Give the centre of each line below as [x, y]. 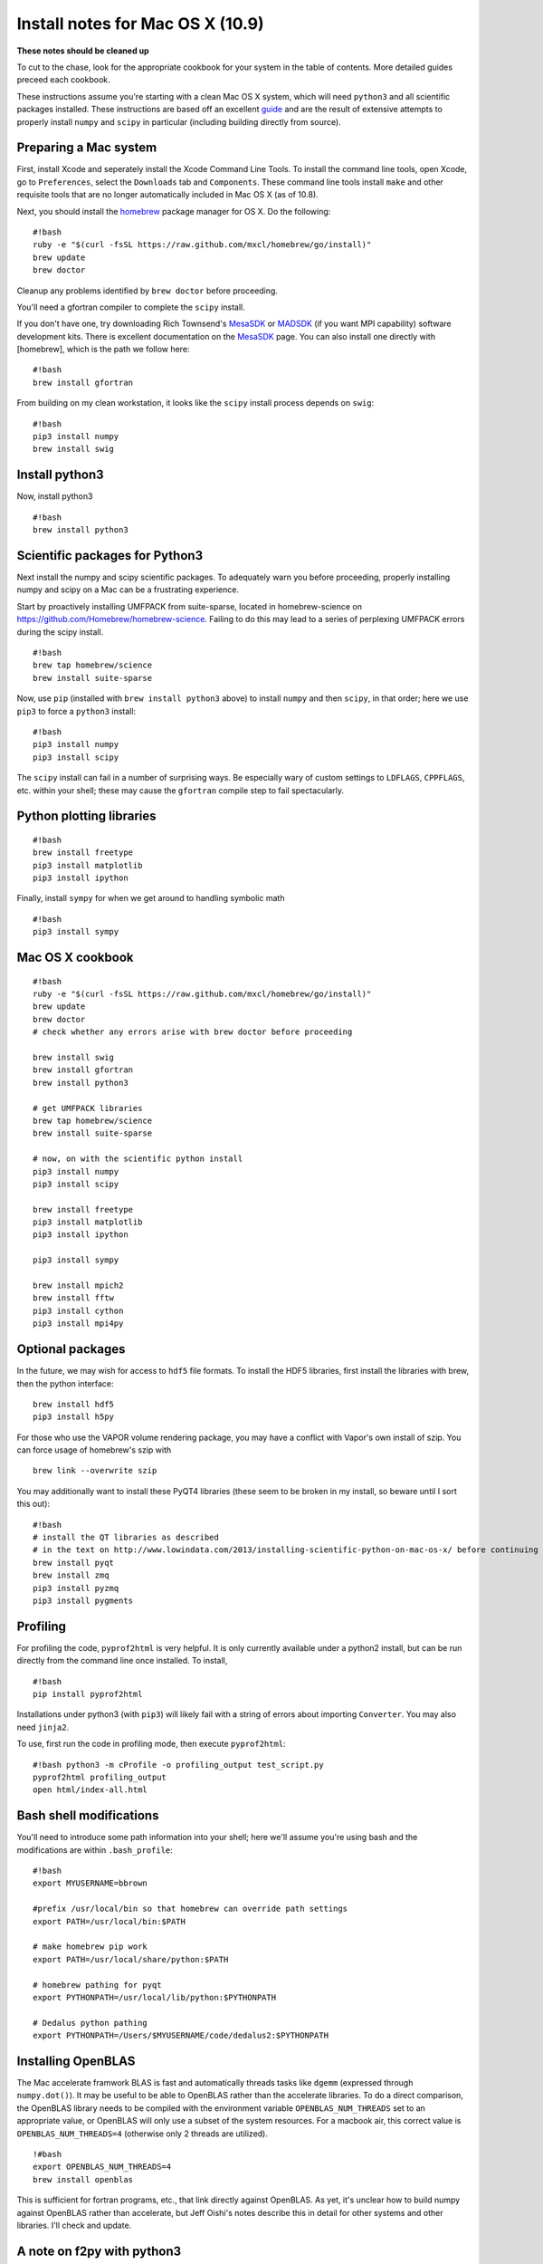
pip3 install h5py [74, 1417]
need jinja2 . [43, 1727]
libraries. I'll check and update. [74, 2225]
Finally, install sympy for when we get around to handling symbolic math [151, 898]
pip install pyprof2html [88, 1694]
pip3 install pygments [83, 1600]
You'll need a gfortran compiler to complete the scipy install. [131, 307]
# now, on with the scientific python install [138, 1159]
